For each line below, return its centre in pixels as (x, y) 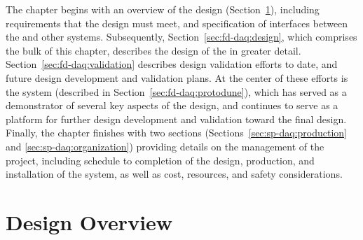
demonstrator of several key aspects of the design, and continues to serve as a (172, 105)
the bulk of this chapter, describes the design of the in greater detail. (153, 50)
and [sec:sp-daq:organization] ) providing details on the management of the (165, 146)
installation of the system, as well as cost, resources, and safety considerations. (174, 174)
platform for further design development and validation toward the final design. (176, 119)
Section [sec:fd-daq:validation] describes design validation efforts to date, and (172, 64)
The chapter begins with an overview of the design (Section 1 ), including (163, 9)
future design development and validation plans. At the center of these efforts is (177, 77)
